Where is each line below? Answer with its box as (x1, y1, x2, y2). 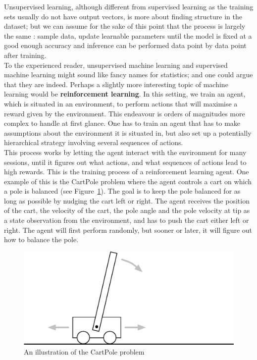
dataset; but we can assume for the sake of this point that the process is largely (4, 21, 246, 31)
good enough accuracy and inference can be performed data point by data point (4, 40, 247, 51)
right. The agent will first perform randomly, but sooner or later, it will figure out (4, 224, 253, 235)
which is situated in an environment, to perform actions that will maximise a (4, 98, 238, 108)
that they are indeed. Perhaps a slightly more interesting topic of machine (4, 79, 228, 89)
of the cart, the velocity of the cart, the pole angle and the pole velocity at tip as (4, 205, 250, 215)
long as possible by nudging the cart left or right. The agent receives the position (4, 195, 250, 206)
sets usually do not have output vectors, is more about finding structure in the (4, 11, 242, 21)
